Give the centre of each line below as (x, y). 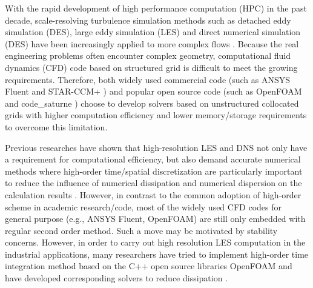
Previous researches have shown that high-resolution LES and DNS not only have (156, 147)
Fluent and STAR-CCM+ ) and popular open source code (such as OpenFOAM (153, 91)
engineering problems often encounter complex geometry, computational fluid (148, 55)
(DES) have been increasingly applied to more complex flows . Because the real (152, 43)
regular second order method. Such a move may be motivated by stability (141, 230)
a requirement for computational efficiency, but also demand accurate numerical (153, 159)
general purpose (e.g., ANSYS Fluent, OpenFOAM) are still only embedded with (155, 219)
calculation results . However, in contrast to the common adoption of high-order (153, 194)
